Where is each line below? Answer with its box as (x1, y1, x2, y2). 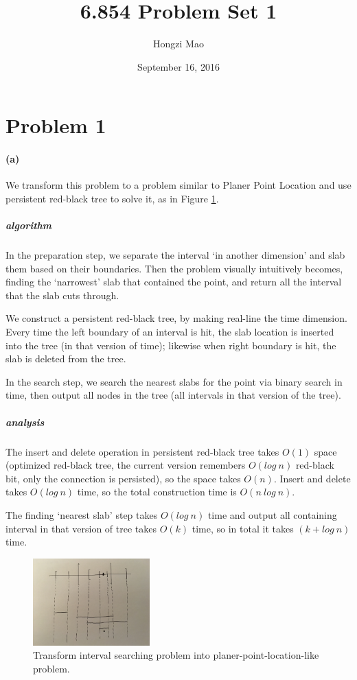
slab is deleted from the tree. (5, 351, 126, 366)
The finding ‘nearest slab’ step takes (5, 507, 158, 521)
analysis (5, 414, 45, 429)
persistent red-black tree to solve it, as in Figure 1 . (5, 191, 219, 205)
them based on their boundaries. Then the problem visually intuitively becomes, (5, 261, 343, 275)
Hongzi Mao (153, 36, 204, 51)
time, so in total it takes (192, 521, 294, 535)
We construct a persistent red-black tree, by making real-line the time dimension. (5, 311, 347, 325)
